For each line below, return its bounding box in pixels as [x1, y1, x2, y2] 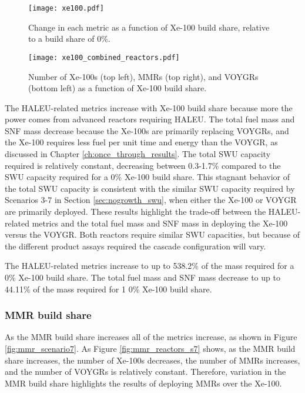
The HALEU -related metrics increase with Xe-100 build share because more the [5, 101, 293, 114]
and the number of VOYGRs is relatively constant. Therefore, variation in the [5, 365, 286, 378]
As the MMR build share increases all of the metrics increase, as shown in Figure [5, 331, 297, 343]
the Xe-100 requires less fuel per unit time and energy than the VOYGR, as [5, 136, 278, 148]
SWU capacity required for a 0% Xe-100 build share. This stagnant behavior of [5, 171, 290, 183]
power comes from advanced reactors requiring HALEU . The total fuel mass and [5, 113, 295, 125]
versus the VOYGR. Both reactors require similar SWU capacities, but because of [5, 228, 300, 241]
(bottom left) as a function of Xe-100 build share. [28, 82, 207, 94]
